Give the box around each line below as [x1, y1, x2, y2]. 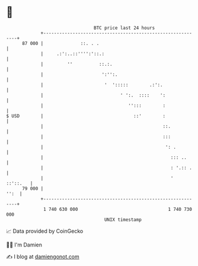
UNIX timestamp [104, 216, 142, 223]
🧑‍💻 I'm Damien [6, 241, 43, 248]
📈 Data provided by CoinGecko [6, 227, 84, 235]
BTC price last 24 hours [94, 25, 155, 31]
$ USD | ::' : [6, 113, 166, 119]
